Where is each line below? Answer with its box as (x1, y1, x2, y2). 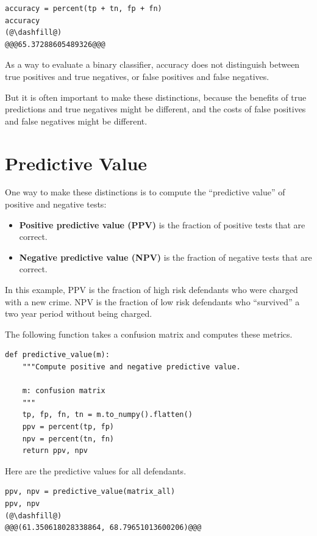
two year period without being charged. (5, 307, 152, 320)
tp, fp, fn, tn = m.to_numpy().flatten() (22, 410, 193, 419)
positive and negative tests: (5, 198, 107, 211)
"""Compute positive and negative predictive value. (22, 363, 241, 371)
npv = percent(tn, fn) (22, 434, 114, 443)
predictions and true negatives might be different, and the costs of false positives (5, 103, 306, 115)
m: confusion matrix (22, 386, 105, 396)
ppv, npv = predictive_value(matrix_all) (5, 487, 176, 496)
